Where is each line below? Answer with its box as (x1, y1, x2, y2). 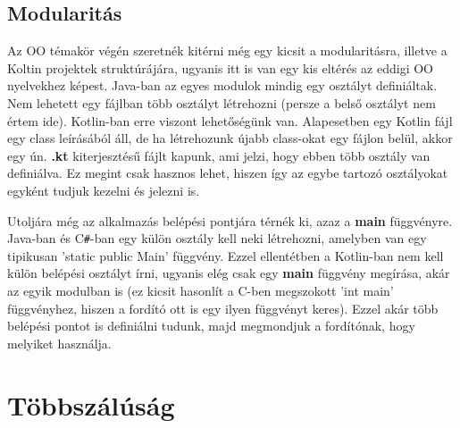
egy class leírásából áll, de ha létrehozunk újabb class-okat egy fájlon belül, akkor (7, 129, 453, 147)
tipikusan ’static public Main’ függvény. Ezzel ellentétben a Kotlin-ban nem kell (7, 246, 444, 264)
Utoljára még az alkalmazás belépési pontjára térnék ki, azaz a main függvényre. (7, 211, 453, 230)
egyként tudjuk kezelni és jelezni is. (7, 180, 200, 199)
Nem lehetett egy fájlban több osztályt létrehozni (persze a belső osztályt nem (7, 93, 436, 112)
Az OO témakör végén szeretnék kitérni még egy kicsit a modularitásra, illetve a (7, 41, 447, 60)
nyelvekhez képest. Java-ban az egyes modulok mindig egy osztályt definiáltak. (7, 76, 438, 95)
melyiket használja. (7, 333, 112, 352)
